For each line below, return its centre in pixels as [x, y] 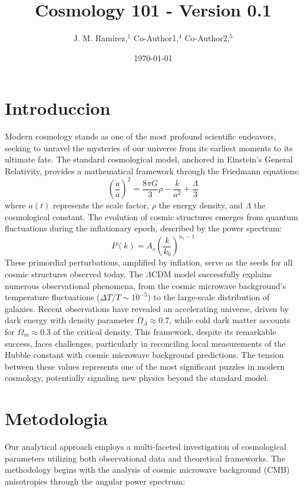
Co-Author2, [207, 38]
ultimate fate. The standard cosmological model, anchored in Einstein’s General [149, 159]
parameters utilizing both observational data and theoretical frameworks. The [145, 458]
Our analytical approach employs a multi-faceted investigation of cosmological [146, 447]
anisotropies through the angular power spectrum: [95, 481]
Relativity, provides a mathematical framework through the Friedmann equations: [152, 171]
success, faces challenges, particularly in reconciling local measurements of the [145, 343]
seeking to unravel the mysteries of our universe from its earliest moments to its [149, 147]
